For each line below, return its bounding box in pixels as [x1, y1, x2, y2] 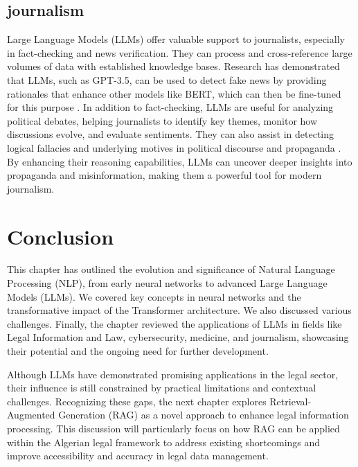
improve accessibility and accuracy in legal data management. [7, 448, 269, 463]
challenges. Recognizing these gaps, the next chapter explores [7, 394, 267, 408]
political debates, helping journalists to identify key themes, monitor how [7, 113, 318, 127]
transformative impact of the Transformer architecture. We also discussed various [7, 303, 352, 317]
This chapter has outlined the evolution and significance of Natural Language [7, 262, 335, 276]
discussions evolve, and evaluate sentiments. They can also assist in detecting [7, 127, 334, 141]
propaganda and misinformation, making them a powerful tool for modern [7, 168, 322, 182]
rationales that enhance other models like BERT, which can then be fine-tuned [7, 86, 341, 100]
